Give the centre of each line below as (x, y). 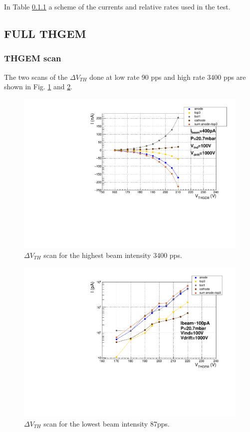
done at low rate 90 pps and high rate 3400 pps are (168, 77)
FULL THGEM (45, 33)
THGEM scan (33, 58)
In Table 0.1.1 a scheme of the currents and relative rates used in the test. (117, 6)
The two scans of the (36, 77)
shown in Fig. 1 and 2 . (38, 87)
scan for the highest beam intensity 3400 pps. (113, 255)
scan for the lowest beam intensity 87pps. (107, 423)
